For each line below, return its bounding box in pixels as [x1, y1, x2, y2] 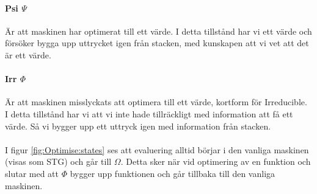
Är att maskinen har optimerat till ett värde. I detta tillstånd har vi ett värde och [5, 24, 312, 37]
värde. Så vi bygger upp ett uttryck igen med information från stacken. [5, 119, 271, 132]
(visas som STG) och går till [5, 155, 112, 168]
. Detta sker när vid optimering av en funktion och [120, 155, 311, 168]
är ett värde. [5, 48, 51, 61]
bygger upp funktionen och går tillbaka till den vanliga [70, 167, 275, 179]
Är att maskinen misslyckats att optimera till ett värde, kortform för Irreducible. [5, 95, 307, 108]
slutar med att [5, 167, 59, 179]
